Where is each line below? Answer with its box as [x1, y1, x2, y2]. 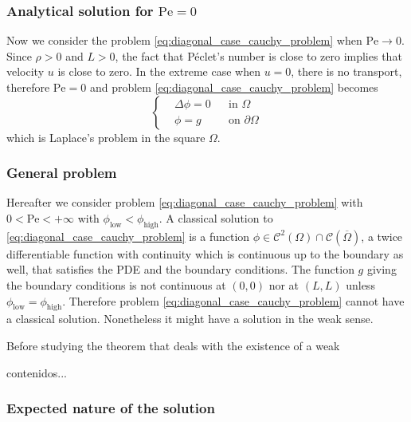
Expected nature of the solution [6, 398, 215, 418]
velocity [6, 63, 45, 80]
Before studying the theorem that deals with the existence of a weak [6, 337, 340, 353]
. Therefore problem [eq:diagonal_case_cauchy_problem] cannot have [62, 292, 405, 309]
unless [346, 276, 375, 293]
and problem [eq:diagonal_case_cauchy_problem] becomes [89, 79, 378, 95]
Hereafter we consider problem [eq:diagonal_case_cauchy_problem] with [6, 194, 363, 211]
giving [366, 261, 397, 278]
